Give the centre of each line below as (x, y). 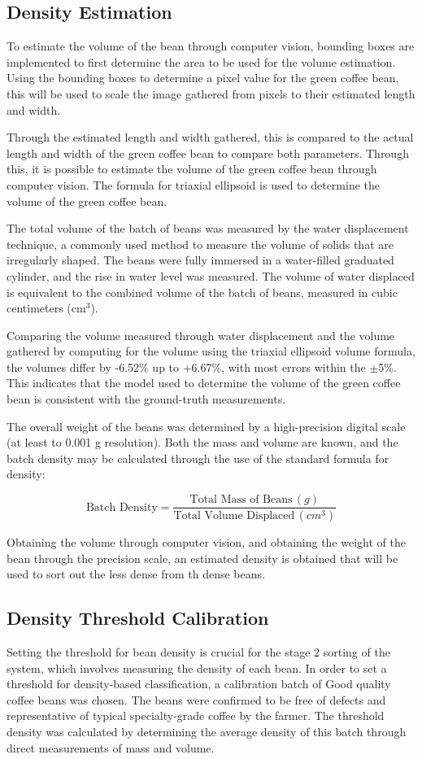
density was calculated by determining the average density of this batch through (207, 731)
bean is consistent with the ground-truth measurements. (146, 399)
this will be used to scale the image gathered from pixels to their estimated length (211, 93)
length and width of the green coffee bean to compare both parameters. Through (208, 153)
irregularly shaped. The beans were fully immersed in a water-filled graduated (200, 260)
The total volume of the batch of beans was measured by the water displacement (208, 228)
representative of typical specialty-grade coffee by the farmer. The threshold (196, 715)
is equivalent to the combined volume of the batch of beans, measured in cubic (202, 292)
